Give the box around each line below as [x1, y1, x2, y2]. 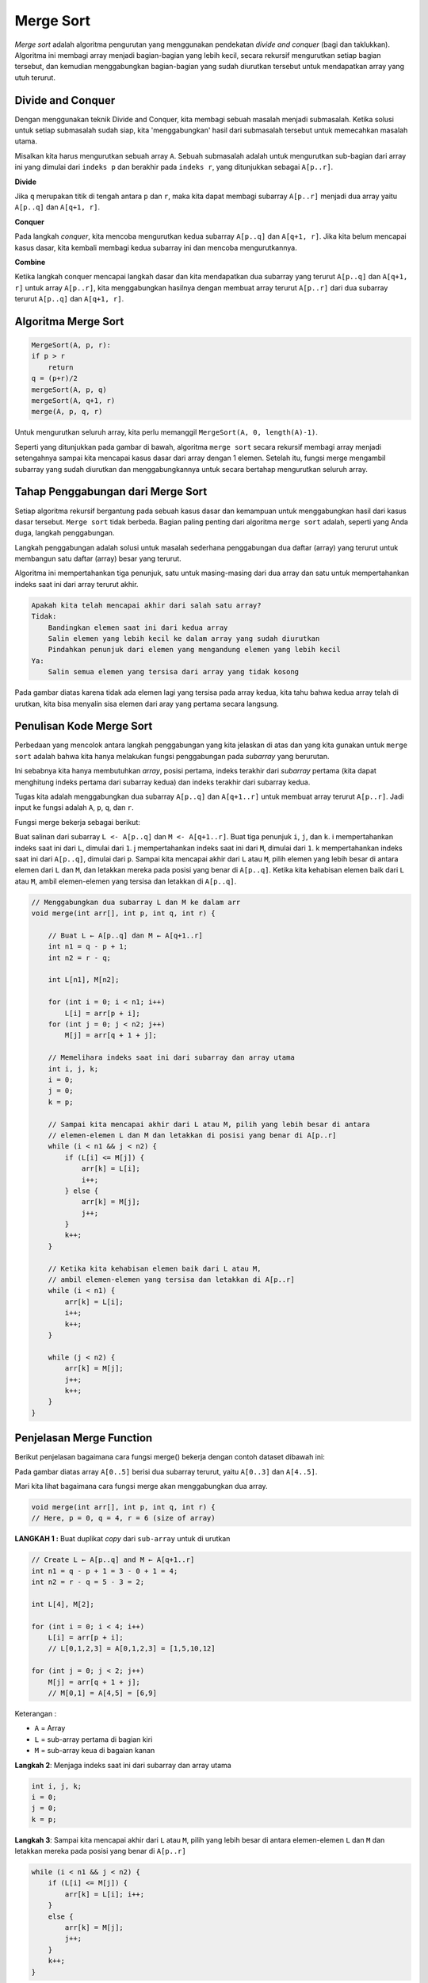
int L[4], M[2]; [31, 1599, 95, 1609]
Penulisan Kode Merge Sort [14, 719, 153, 733]
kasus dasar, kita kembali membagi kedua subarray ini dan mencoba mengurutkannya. [14, 243, 297, 252]
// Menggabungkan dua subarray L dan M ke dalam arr [31, 897, 241, 907]
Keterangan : [14, 1709, 57, 1718]
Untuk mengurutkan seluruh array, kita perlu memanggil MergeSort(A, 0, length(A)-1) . [14, 428, 319, 437]
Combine [14, 257, 46, 267]
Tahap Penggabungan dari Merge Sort [14, 485, 208, 499]
